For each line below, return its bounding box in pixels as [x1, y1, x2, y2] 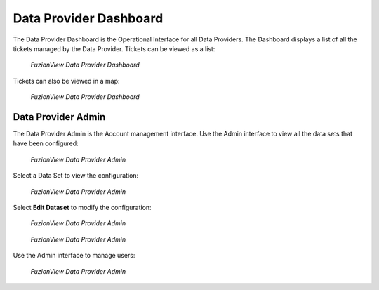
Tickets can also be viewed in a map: [13, 77, 120, 85]
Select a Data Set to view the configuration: [13, 171, 139, 180]
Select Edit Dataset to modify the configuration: [13, 203, 152, 211]
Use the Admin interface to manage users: [13, 251, 135, 260]
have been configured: [13, 139, 79, 147]
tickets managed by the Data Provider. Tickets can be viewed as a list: [13, 44, 215, 53]
